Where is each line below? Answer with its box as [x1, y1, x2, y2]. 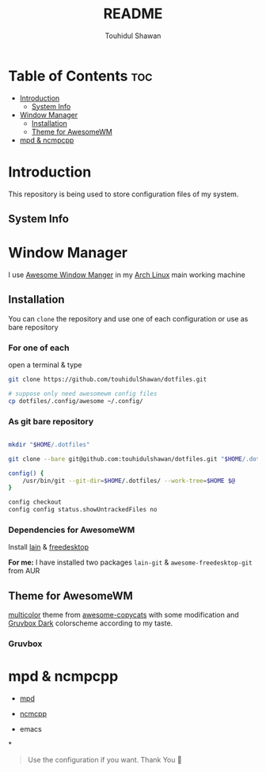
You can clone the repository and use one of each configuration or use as [8, 314, 249, 323]
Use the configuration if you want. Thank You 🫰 [27, 755, 182, 765]
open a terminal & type [8, 360, 82, 370]
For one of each [8, 342, 70, 353]
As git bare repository [8, 416, 94, 427]
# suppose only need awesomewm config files [8, 390, 158, 397]
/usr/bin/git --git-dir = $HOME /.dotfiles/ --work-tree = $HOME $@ [22, 477, 236, 485]
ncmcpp [19, 709, 47, 719]
